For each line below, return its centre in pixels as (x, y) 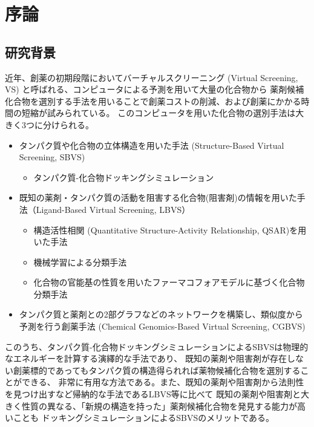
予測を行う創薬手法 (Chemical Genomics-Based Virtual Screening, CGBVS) (162, 326)
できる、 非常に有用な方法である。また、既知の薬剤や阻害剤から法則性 (163, 382)
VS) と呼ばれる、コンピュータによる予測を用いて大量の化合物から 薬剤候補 (155, 89)
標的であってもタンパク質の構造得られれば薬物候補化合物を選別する (165, 370)
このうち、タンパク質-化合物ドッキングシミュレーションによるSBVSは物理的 (157, 346)
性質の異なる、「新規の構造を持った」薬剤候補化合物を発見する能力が (159, 406)
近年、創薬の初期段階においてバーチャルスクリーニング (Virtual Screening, (152, 77)
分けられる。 (68, 124)
